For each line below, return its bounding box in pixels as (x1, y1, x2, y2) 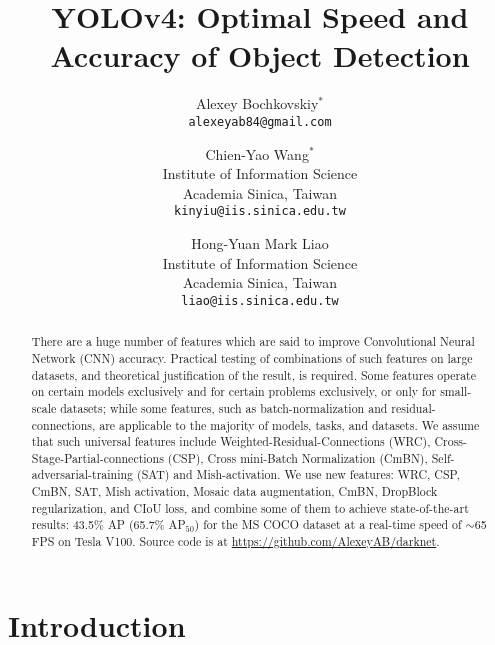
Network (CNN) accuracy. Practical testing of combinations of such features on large (31, 349, 473, 366)
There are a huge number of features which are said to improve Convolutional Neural (31, 333, 475, 350)
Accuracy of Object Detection (50, 35, 470, 76)
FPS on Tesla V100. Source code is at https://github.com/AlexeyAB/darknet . (31, 533, 440, 550)
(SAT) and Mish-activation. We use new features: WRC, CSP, (137, 466, 460, 483)
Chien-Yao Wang (205, 143, 309, 164)
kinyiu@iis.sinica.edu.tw (174, 204, 346, 219)
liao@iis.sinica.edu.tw (181, 293, 339, 308)
